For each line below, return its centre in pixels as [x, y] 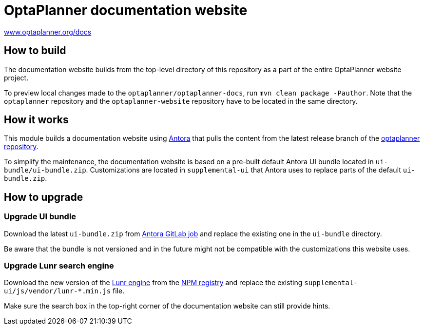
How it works [36, 120]
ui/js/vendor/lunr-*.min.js [58, 291]
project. [16, 77]
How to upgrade [44, 197]
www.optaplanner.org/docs [48, 32]
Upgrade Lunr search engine [59, 266]
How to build [35, 51]
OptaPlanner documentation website [126, 10]
